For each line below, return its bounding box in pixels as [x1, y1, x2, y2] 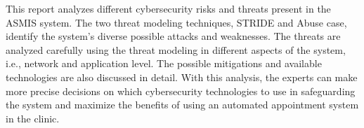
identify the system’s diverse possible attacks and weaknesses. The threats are [6, 29, 341, 43]
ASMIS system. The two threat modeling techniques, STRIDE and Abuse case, [6, 15, 347, 29]
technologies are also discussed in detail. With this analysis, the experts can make [6, 69, 358, 84]
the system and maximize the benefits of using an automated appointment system [6, 97, 359, 112]
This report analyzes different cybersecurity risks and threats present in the [6, 1, 331, 15]
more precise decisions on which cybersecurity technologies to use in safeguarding [6, 83, 356, 98]
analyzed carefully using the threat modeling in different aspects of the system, [6, 42, 346, 57]
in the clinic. [6, 111, 60, 125]
